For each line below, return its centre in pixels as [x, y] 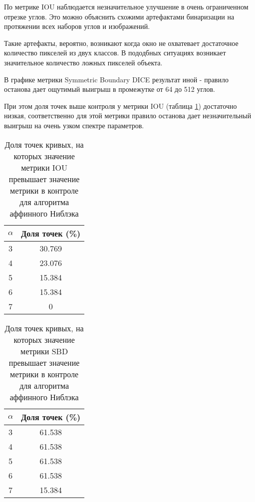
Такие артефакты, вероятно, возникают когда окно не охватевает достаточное [121, 43]
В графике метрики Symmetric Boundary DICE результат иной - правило [116, 79]
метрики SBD [44, 351]
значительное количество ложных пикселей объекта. [83, 62]
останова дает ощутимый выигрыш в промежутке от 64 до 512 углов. [110, 89]
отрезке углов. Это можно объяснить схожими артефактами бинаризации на [119, 16]
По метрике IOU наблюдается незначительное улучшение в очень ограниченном [126, 6]
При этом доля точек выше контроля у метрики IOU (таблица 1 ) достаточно [121, 106]
